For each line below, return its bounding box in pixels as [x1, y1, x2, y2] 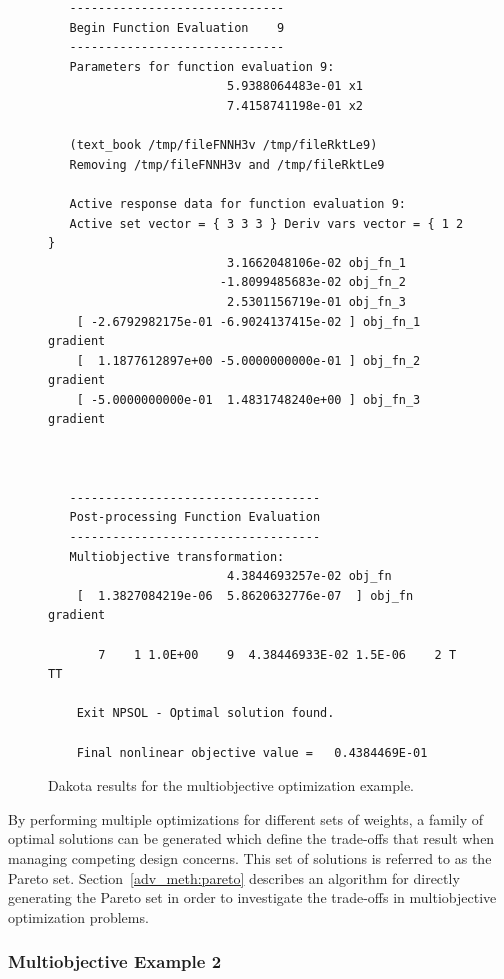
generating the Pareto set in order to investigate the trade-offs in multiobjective [8, 887, 497, 908]
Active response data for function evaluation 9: [69, 196, 406, 211]
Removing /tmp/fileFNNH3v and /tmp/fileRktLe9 [69, 157, 385, 172]
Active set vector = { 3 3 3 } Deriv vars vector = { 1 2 [69, 216, 464, 231]
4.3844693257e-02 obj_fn [226, 569, 392, 584]
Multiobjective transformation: [69, 549, 285, 564]
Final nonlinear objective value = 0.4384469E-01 [76, 745, 428, 760]
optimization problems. [8, 906, 149, 927]
